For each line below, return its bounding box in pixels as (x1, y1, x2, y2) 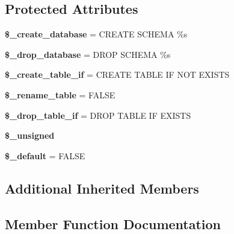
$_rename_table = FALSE (5, 88, 115, 101)
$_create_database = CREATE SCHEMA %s (5, 28, 188, 40)
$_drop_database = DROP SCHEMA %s (5, 48, 171, 60)
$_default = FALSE (5, 149, 85, 162)
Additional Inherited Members (5, 179, 199, 197)
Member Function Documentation (5, 214, 221, 233)
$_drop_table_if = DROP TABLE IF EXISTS (5, 109, 191, 121)
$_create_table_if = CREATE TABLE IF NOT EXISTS (5, 68, 230, 81)
